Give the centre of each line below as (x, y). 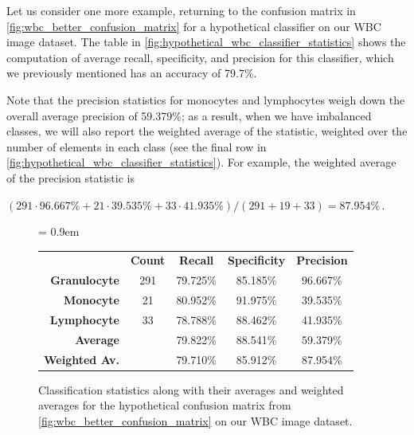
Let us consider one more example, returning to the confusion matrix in (181, 10)
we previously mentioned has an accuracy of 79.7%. (132, 73)
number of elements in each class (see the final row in (137, 146)
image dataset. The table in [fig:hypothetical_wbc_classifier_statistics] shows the (206, 42)
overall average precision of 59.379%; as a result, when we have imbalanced (189, 115)
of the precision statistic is (70, 177)
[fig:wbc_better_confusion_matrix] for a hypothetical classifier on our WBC (194, 26)
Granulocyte (85, 280)
